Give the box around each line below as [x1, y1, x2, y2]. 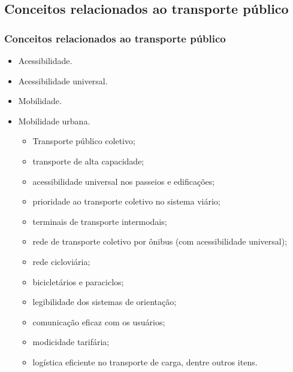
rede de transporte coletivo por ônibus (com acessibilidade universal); [32, 235, 288, 248]
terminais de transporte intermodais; [32, 215, 167, 227]
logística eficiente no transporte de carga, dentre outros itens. [32, 355, 258, 368]
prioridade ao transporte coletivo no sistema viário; [32, 195, 220, 208]
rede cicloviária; [32, 255, 90, 267]
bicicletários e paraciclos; [32, 275, 124, 288]
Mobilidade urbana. [18, 114, 90, 127]
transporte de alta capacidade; [32, 154, 144, 167]
